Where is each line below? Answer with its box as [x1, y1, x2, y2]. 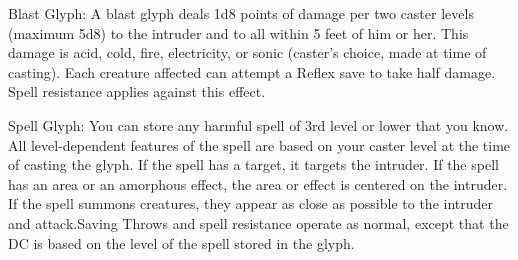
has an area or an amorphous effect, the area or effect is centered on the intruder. [8, 173, 508, 194]
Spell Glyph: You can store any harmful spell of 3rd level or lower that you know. [8, 114, 509, 135]
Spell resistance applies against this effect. [8, 81, 266, 102]
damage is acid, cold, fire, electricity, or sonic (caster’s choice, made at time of [8, 42, 487, 63]
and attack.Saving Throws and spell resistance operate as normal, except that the [8, 212, 509, 233]
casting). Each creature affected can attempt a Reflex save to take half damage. [8, 61, 496, 82]
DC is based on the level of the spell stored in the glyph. [8, 232, 355, 253]
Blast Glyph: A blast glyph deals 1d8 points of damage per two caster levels [8, 3, 474, 23]
